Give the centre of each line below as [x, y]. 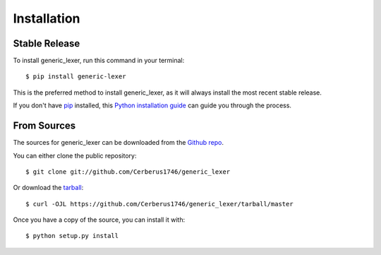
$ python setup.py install [72, 236]
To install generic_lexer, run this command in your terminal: [99, 61]
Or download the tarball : [48, 188]
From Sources [44, 126]
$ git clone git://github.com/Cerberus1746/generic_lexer [128, 172]
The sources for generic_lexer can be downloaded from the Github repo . [118, 143]
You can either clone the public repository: [75, 155]
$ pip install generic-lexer [76, 77]
